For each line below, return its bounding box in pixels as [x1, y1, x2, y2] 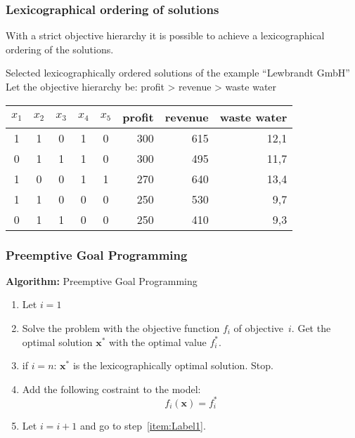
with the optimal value [108, 334, 207, 349]
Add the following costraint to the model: [22, 381, 201, 396]
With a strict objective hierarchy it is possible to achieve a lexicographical [6, 28, 325, 43]
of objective [233, 321, 284, 335]
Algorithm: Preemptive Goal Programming [6, 273, 198, 288]
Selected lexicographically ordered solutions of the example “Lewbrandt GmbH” [6, 65, 350, 80]
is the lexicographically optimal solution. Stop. [72, 358, 273, 373]
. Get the [291, 321, 331, 335]
